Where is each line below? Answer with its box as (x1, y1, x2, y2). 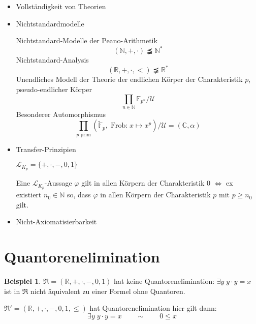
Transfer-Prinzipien (16, 143, 76, 154)
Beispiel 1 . (4, 276, 41, 286)
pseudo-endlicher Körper (16, 83, 92, 94)
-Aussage (44, 178, 72, 188)
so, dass (67, 189, 91, 200)
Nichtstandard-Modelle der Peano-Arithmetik (16, 35, 157, 46)
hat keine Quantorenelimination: (114, 276, 215, 286)
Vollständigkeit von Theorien (16, 1, 106, 11)
